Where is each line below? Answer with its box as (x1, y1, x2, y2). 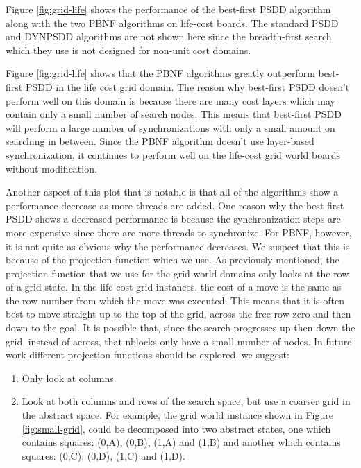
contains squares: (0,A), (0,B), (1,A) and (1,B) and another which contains (22, 435, 341, 449)
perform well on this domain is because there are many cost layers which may (6, 93, 335, 107)
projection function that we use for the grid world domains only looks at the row (6, 266, 349, 280)
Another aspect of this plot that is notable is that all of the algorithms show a (6, 184, 339, 199)
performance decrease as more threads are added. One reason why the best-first (6, 198, 344, 212)
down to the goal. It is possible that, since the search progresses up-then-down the (6, 320, 355, 335)
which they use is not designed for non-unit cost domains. (6, 42, 251, 57)
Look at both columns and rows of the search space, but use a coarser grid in (22, 394, 351, 408)
